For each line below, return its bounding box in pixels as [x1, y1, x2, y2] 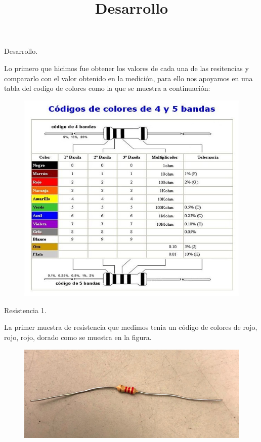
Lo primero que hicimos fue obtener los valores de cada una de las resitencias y [4, 62, 249, 73]
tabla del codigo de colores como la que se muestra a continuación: [4, 83, 210, 93]
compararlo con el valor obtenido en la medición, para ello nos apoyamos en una [4, 73, 253, 83]
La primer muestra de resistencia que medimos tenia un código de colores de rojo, [4, 322, 257, 332]
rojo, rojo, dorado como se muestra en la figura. [4, 331, 152, 342]
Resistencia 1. [4, 304, 47, 315]
